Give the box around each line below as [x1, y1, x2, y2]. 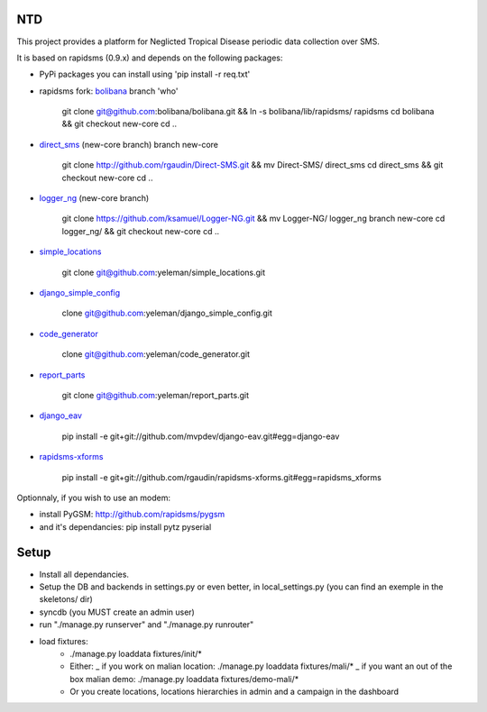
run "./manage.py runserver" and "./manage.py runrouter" [39, 619, 254, 630]
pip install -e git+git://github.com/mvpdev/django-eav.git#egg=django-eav [61, 431, 340, 442]
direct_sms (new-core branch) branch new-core [39, 139, 218, 150]
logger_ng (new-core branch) [39, 193, 150, 204]
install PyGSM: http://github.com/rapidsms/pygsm [39, 509, 225, 520]
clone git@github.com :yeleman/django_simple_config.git [61, 307, 272, 319]
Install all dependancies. [39, 569, 130, 580]
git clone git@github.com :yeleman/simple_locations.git [61, 267, 266, 278]
